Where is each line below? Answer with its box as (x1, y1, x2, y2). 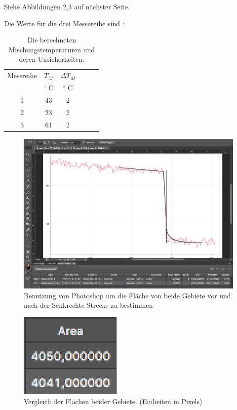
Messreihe (7, 70, 37, 81)
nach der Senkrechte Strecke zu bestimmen (24, 300, 153, 310)
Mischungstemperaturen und (8, 44, 95, 54)
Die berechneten (27, 35, 77, 45)
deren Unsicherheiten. (19, 54, 84, 64)
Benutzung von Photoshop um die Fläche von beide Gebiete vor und (24, 290, 231, 300)
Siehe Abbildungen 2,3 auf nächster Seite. (4, 1, 130, 11)
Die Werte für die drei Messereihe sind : (4, 18, 124, 28)
